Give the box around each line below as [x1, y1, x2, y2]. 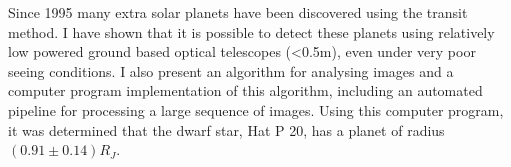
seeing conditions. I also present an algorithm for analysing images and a [8, 60, 454, 81]
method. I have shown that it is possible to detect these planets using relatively [8, 21, 495, 42]
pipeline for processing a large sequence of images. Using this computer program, [8, 99, 504, 120]
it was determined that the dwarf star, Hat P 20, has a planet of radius [8, 119, 445, 140]
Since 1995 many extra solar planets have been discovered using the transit [8, 2, 468, 22]
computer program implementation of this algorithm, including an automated [8, 80, 483, 101]
